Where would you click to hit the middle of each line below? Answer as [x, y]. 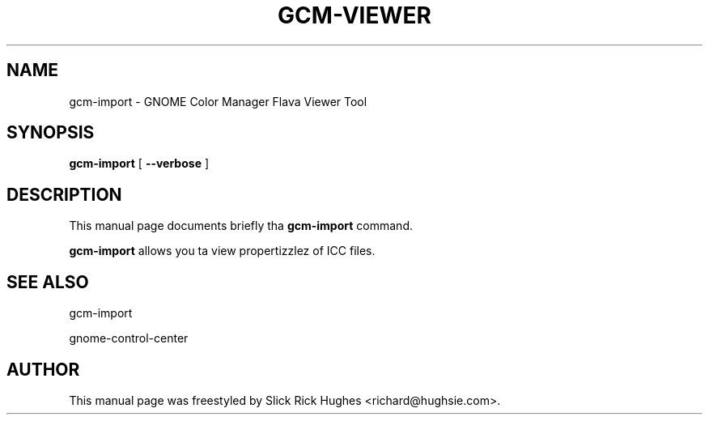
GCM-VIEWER [354, 15]
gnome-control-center [129, 338]
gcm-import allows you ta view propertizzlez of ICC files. [222, 251]
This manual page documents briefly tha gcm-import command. [241, 226]
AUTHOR [43, 369]
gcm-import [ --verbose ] [139, 164]
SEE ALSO [48, 282]
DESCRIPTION [64, 194]
